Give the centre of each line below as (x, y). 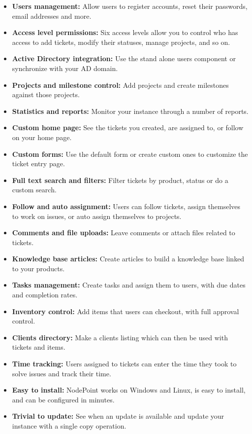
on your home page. (42, 137)
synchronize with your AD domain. (65, 68)
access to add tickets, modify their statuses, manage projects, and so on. (121, 42)
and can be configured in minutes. (63, 399)
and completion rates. (45, 295)
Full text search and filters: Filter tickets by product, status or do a (120, 180)
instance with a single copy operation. (69, 426)
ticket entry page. (38, 163)
